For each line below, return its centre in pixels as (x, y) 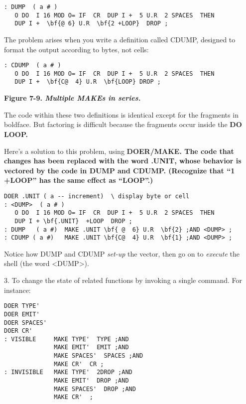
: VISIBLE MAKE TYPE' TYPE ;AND (66, 339)
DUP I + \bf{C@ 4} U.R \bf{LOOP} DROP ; (88, 82)
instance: (17, 290)
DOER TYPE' (22, 306)
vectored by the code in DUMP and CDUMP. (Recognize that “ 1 (120, 170)
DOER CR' (18, 331)
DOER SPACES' (25, 323)
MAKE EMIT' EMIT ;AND (91, 347)
